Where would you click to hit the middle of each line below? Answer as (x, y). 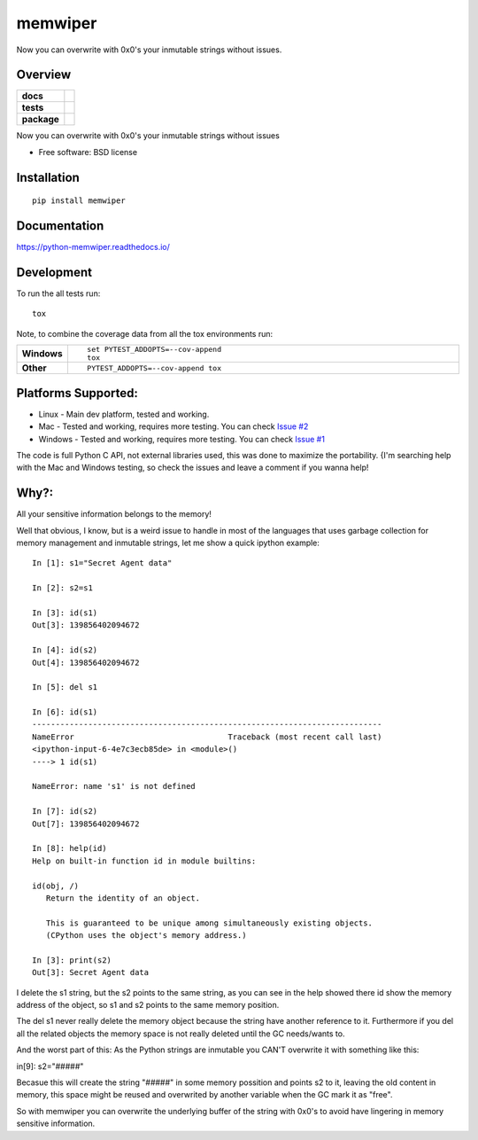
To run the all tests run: (58, 293)
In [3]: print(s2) (72, 960)
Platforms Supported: (77, 393)
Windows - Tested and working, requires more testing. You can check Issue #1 (181, 439)
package (40, 120)
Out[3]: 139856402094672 (86, 625)
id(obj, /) (56, 886)
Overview (44, 75)
